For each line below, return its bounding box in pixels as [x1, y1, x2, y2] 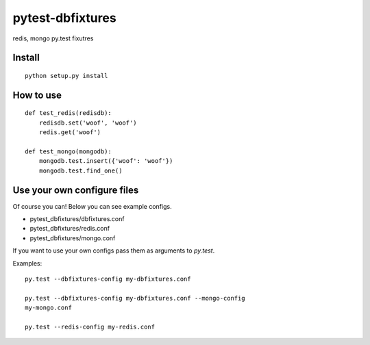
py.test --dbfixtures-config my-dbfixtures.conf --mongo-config [25, 294, 246, 302]
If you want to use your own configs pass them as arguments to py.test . [12, 246, 215, 255]
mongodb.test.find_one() [38, 166, 123, 175]
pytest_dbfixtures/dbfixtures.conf [29, 215, 125, 222]
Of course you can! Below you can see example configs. [12, 202, 172, 210]
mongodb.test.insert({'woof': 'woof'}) [38, 157, 173, 165]
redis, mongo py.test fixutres [12, 34, 94, 42]
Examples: [12, 259, 42, 267]
